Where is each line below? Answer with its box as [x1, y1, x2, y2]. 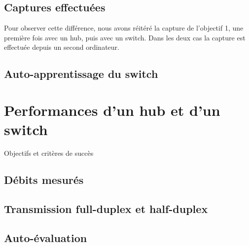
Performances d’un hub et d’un [4, 100, 220, 120]
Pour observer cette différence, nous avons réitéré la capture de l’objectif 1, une [4, 23, 244, 33]
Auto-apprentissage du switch [4, 66, 158, 81]
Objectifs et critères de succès [4, 148, 94, 158]
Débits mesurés [4, 172, 84, 187]
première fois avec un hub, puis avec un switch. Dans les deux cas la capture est [4, 32, 246, 42]
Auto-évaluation [4, 230, 87, 245]
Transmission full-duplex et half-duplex [4, 201, 208, 216]
